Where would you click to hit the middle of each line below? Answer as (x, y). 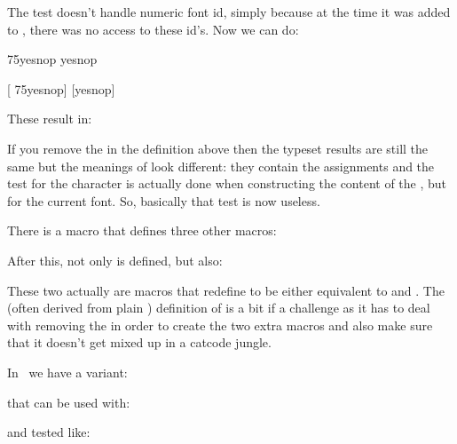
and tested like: (49, 432)
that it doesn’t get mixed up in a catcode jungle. (139, 342)
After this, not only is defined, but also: (115, 260)
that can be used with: (69, 402)
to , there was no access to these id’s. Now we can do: (153, 29)
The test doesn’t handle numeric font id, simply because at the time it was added (229, 12)
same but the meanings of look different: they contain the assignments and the (221, 166)
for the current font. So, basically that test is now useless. (164, 200)
